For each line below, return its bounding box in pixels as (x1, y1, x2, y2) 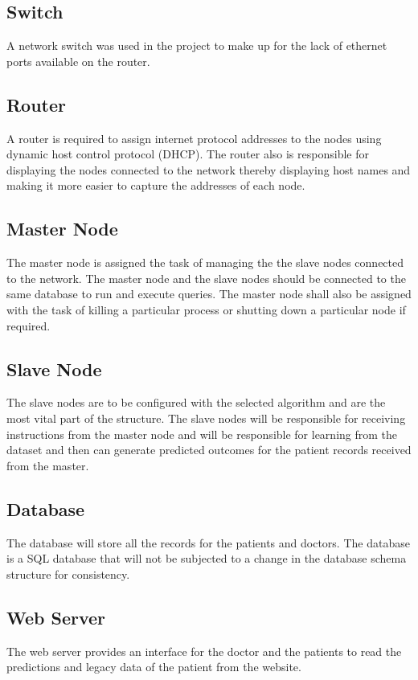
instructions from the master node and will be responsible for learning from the (6, 425, 398, 442)
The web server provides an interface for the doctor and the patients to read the (6, 642, 402, 659)
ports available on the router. (6, 52, 150, 69)
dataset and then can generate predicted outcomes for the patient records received (6, 441, 412, 458)
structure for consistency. (6, 565, 130, 582)
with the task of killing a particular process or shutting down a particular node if (6, 301, 406, 317)
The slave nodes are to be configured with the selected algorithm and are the (6, 394, 386, 411)
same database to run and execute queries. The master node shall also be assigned (6, 285, 412, 302)
